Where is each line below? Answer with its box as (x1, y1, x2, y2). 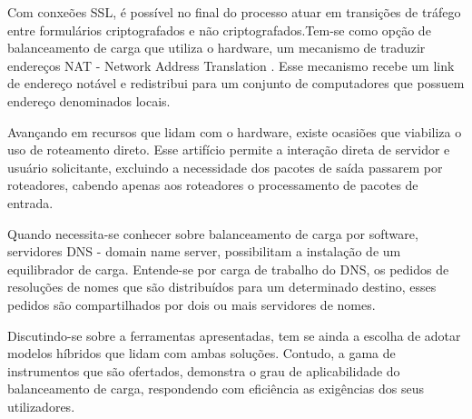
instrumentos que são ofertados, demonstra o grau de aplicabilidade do (7, 361, 400, 380)
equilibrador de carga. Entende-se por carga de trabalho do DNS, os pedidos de (7, 259, 449, 278)
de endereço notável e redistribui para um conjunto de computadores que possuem (7, 74, 465, 93)
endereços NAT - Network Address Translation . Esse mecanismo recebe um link (7, 55, 455, 75)
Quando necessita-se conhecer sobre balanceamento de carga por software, (7, 224, 418, 243)
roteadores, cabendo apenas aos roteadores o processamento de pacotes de (7, 175, 418, 195)
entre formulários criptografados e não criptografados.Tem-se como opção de (7, 20, 431, 39)
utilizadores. (7, 396, 75, 415)
